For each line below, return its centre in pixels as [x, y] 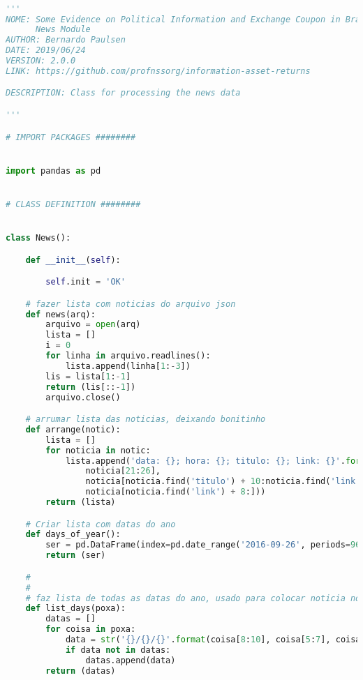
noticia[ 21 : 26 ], [123, 471]
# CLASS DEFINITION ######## [73, 204]
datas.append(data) [131, 660]
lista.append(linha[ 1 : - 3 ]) [128, 366]
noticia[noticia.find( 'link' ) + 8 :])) [176, 492]
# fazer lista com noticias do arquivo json [131, 304]
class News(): [38, 238]
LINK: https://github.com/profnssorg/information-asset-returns [158, 71]
